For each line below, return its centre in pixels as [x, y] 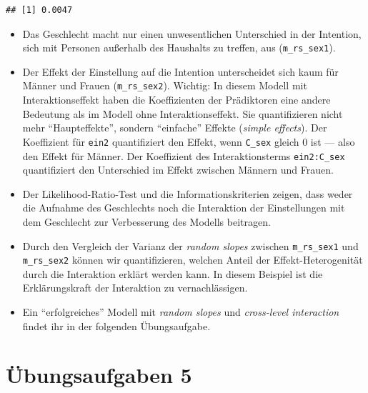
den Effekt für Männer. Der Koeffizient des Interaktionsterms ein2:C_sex [184, 155]
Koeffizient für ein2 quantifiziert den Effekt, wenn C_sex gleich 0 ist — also [189, 141]
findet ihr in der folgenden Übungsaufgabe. [116, 325]
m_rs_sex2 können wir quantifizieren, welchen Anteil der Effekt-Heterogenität [193, 260]
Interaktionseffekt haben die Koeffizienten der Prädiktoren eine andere [176, 100]
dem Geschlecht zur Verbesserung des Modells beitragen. [146, 221]
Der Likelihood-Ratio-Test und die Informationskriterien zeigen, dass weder [188, 193]
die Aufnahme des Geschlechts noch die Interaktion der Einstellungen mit [184, 208]
